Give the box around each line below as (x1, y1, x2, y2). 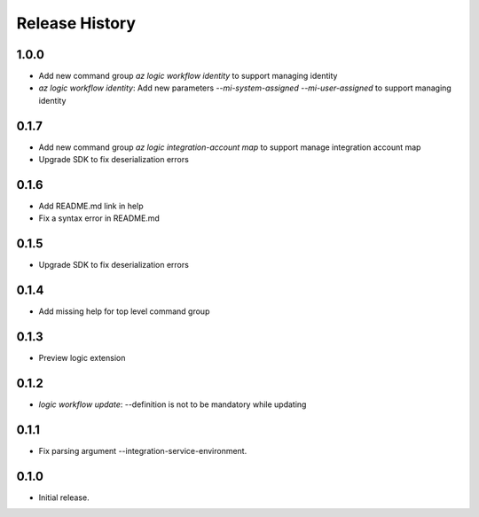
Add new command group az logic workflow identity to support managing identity (38, 71, 338, 82)
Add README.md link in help (38, 200, 144, 212)
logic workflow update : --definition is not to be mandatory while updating (38, 399, 307, 410)
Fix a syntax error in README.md (38, 213, 160, 223)
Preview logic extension (38, 353, 126, 364)
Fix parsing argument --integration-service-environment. (38, 445, 247, 456)
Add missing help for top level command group (38, 306, 210, 317)
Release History (16, 13, 137, 33)
